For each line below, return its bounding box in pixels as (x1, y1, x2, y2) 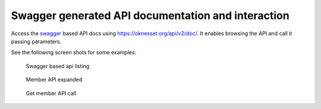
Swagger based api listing (26, 63, 90, 70)
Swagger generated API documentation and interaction (11, 9, 289, 22)
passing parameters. (11, 38, 62, 45)
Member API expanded (26, 76, 83, 83)
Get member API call (26, 89, 77, 96)
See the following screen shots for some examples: (11, 49, 137, 56)
